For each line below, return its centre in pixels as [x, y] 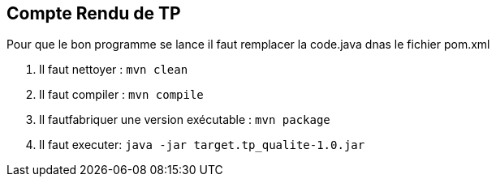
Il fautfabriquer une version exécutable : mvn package [185, 120]
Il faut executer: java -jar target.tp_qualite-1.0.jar [202, 145]
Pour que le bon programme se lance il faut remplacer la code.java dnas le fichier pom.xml [248, 45]
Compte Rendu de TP [94, 13]
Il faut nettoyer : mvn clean [114, 70]
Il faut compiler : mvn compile [121, 95]
